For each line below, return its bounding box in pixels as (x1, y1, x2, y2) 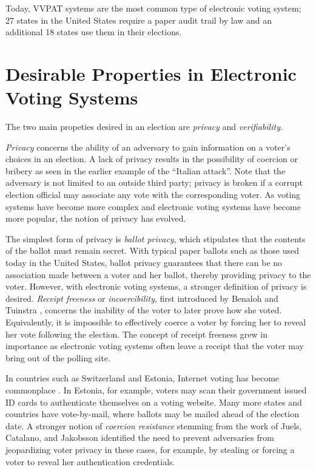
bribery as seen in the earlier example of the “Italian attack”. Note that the (5, 164, 286, 177)
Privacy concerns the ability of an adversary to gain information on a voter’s (5, 140, 291, 153)
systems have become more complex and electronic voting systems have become (5, 200, 301, 213)
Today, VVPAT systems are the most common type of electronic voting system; (5, 2, 301, 14)
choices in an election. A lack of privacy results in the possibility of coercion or (5, 152, 298, 165)
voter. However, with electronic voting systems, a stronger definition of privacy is (5, 280, 307, 293)
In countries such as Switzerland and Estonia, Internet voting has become (5, 372, 280, 384)
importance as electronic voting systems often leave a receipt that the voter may (5, 339, 304, 352)
